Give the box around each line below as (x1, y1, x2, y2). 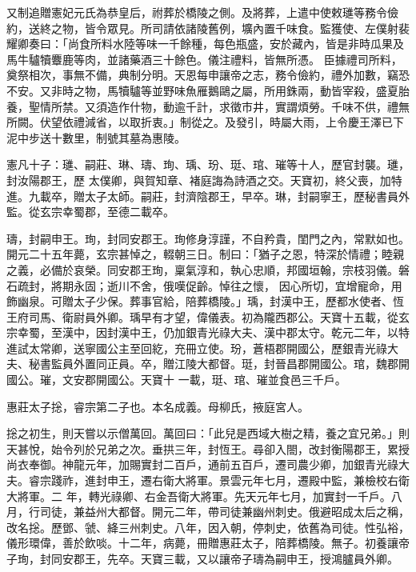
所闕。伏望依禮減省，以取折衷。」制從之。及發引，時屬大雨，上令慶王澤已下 (6, 114, 404, 130)
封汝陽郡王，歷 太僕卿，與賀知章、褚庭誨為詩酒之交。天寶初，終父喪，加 (6, 171, 391, 188)
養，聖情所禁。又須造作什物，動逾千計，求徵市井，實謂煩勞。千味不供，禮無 (6, 98, 410, 114)
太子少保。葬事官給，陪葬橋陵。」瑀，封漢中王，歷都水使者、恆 (73, 293, 404, 310)
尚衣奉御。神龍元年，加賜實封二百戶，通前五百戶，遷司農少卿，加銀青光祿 (6, 456, 398, 473)
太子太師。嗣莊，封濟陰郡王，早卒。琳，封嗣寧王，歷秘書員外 (84, 187, 410, 204)
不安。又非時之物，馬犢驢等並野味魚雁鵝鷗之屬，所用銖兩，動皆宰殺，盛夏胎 (6, 82, 410, 98)
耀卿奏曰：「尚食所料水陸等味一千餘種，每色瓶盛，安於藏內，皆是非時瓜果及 (6, 35, 404, 52)
